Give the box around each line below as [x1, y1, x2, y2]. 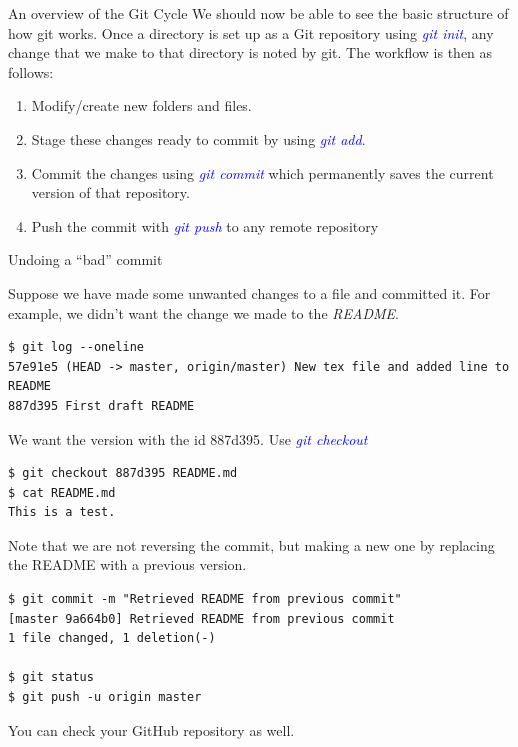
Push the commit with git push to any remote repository [31, 215, 379, 236]
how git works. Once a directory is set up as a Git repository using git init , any [8, 22, 494, 43]
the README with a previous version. [8, 554, 247, 575]
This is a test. [8, 505, 116, 520]
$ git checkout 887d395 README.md [8, 466, 238, 481]
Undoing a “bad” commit [8, 249, 163, 270]
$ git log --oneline [8, 340, 145, 355]
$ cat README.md [8, 485, 116, 500]
